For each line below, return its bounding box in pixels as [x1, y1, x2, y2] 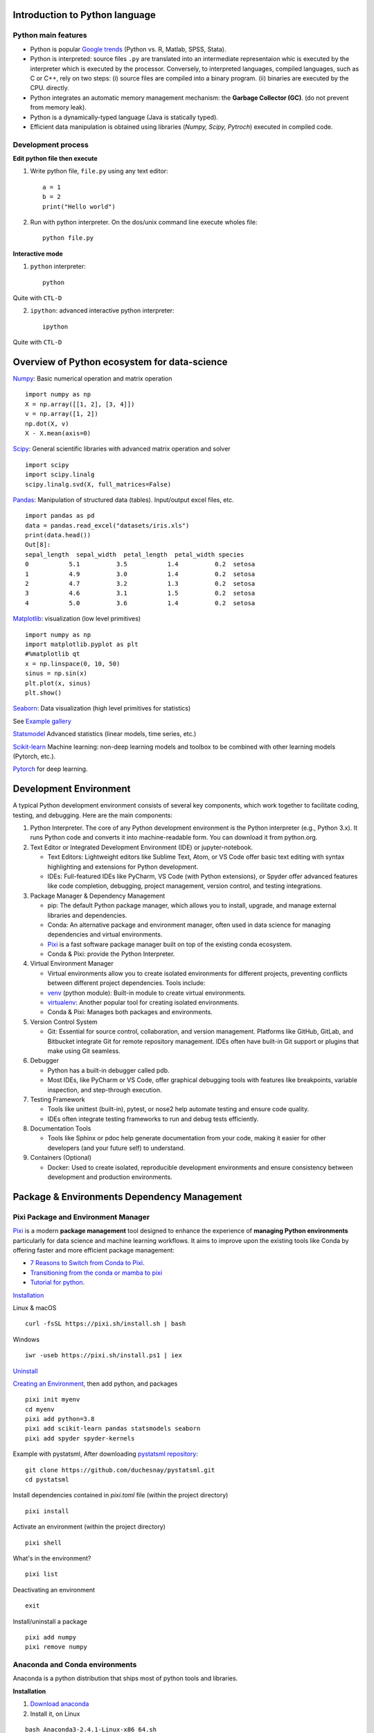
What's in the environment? [12, 1553, 91, 1562]
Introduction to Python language [12, 9, 156, 21]
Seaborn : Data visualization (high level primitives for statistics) [12, 704, 191, 713]
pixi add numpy [25, 1633, 77, 1641]
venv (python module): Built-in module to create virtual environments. [47, 989, 246, 997]
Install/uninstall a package [12, 1617, 88, 1626]
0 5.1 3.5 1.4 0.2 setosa [25, 560, 256, 568]
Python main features [12, 31, 87, 40]
